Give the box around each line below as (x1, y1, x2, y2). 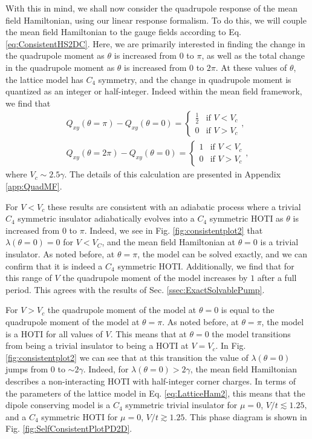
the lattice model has (5, 73, 83, 85)
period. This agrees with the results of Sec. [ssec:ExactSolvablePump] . (5, 283, 265, 295)
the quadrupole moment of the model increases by (62, 271, 248, 284)
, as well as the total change (201, 49, 305, 62)
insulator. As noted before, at (5, 247, 115, 260)
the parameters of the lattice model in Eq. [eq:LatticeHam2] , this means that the (5, 386, 305, 399)
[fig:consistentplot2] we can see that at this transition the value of (5, 351, 249, 363)
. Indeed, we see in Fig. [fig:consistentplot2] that (84, 223, 263, 236)
